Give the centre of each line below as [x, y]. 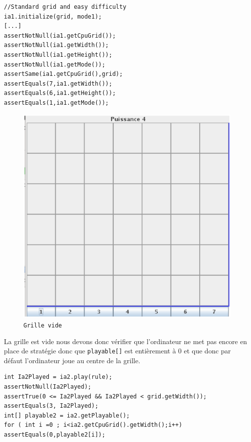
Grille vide [43, 325]
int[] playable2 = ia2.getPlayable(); [67, 415]
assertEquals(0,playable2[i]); [55, 434]
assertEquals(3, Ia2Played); [51, 406]
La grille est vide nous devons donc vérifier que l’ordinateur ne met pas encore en [125, 341]
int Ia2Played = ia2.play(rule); [58, 377]
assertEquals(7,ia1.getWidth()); [58, 83]
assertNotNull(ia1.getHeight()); [58, 55]
